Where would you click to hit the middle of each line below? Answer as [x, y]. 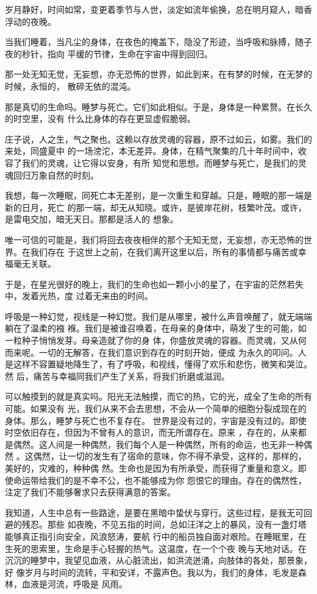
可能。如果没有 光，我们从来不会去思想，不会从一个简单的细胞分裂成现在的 [156, 408]
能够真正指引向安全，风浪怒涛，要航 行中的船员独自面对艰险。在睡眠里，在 [156, 536]
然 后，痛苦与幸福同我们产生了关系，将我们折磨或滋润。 [117, 376]
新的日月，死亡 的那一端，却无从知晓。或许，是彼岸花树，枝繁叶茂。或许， [156, 207]
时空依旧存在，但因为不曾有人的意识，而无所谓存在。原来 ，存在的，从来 [151, 432]
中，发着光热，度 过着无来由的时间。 [79, 296]
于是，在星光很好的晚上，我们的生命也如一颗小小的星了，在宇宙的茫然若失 [154, 284]
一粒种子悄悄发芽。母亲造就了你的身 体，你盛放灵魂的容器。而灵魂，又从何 [156, 340]
